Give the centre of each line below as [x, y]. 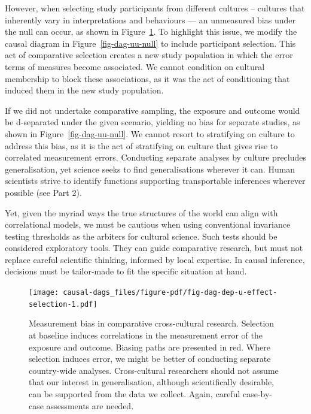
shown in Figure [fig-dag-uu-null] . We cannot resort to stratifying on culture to [150, 133]
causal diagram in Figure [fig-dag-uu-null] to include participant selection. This [150, 43]
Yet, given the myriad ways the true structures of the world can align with [141, 212]
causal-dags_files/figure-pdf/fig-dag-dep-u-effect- [170, 293]
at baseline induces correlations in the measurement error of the [146, 335]
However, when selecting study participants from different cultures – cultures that [155, 8]
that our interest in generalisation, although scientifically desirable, [152, 382]
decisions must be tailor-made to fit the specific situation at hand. [126, 271]
